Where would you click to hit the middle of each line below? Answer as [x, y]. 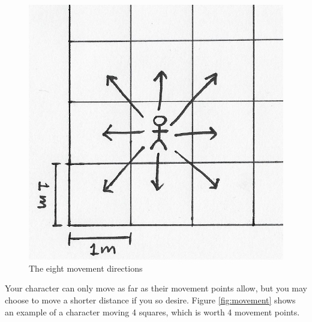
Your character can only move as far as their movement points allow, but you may [156, 288]
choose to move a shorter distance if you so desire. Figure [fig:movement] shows [150, 300]
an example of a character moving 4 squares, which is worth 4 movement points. [152, 312]
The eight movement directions [86, 268]
